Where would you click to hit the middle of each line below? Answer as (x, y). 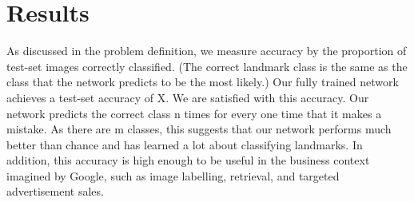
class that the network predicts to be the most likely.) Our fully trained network (203, 82)
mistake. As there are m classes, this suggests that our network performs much (199, 129)
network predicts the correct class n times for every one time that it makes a (194, 113)
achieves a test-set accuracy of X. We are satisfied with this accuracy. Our (188, 97)
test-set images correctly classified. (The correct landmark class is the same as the (207, 66)
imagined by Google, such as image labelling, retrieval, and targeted (173, 175)
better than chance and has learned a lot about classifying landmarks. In (185, 144)
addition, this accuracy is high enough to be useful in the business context (188, 160)
